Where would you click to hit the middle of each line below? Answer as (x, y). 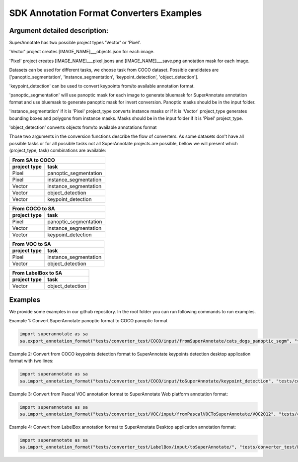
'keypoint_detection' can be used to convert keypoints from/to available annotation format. (102, 86)
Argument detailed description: (59, 31)
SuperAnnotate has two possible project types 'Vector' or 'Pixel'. (75, 43)
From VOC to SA (32, 244)
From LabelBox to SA (37, 273)
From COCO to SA (34, 208)
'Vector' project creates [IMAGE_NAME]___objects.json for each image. (82, 52)
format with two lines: (31, 361)
